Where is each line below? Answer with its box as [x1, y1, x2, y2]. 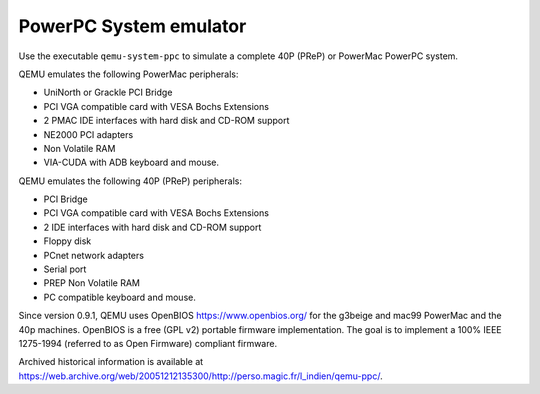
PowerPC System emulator [18, 15, 247, 37]
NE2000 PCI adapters [43, 128, 134, 140]
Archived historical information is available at [18, 356, 204, 368]
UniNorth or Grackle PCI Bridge [43, 86, 173, 99]
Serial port [43, 263, 87, 275]
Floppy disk [43, 235, 92, 247]
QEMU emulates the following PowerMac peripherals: [18, 68, 239, 80]
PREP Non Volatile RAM [43, 277, 140, 289]
